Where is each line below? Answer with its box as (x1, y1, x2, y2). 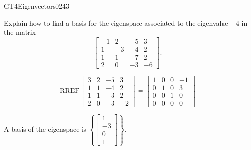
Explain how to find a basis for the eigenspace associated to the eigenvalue (4, 17, 228, 28)
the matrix (4, 27, 36, 37)
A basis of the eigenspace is (4, 123, 86, 134)
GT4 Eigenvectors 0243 (4, 1, 70, 11)
